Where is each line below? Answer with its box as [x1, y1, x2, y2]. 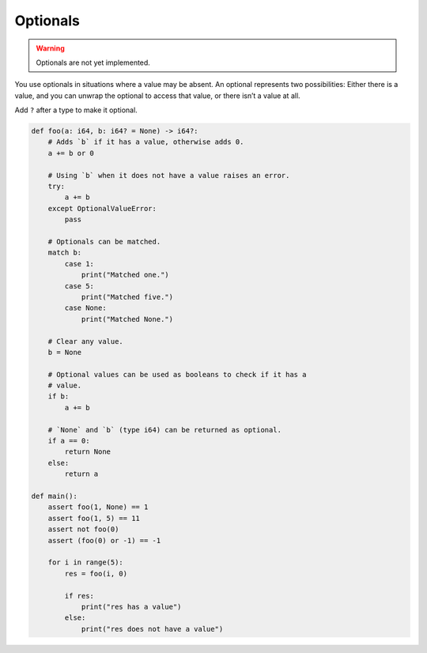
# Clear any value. [47, 337, 124, 345]
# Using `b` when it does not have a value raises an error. [47, 171, 290, 179]
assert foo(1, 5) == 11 [47, 514, 140, 523]
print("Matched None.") [81, 315, 174, 323]
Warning [36, 43, 65, 53]
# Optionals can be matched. [47, 237, 161, 246]
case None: [64, 304, 107, 312]
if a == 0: [47, 436, 90, 446]
